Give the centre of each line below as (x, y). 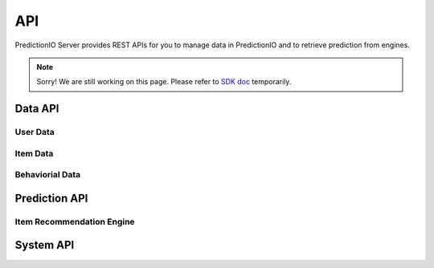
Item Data (34, 153)
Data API (37, 109)
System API (45, 245)
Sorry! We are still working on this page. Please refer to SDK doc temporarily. (164, 82)
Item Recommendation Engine (75, 221)
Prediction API (51, 198)
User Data (35, 132)
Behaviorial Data (48, 175)
